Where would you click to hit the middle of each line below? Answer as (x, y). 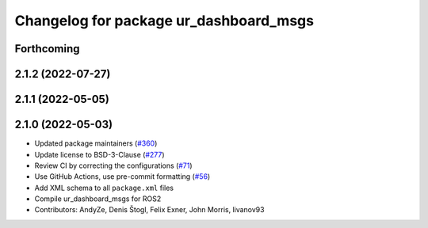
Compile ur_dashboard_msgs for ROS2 (98, 199)
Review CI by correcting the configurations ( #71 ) (113, 165)
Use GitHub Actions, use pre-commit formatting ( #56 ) (122, 177)
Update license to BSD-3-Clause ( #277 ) (100, 154)
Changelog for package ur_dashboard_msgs (164, 21)
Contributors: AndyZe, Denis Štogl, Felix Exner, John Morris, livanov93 (149, 210)
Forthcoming (47, 49)
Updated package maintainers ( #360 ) (96, 143)
